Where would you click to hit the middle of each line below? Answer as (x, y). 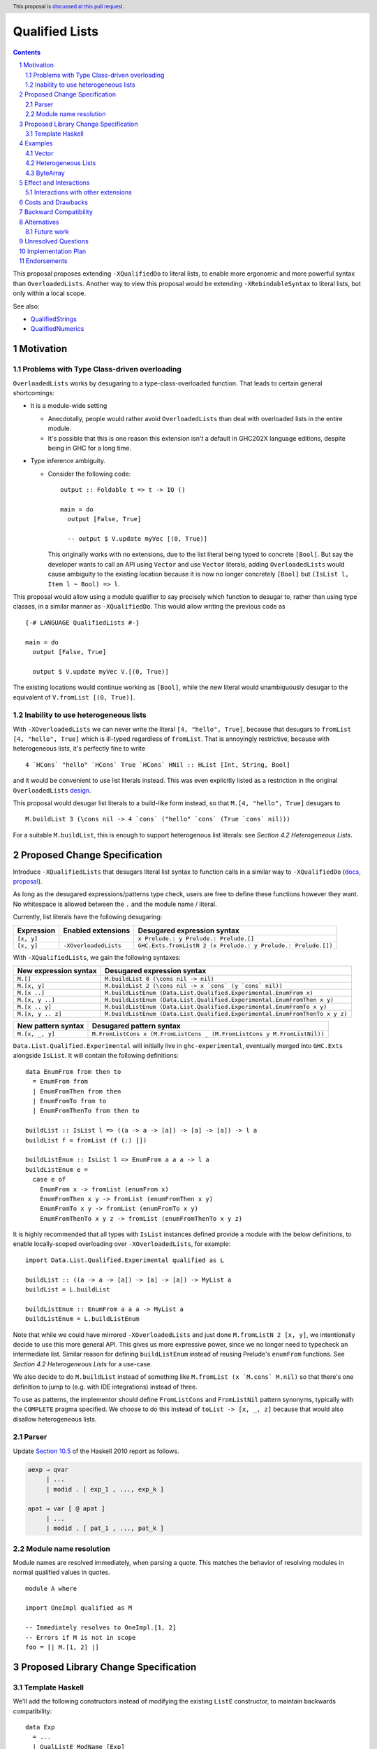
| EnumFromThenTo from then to (86, 1111)
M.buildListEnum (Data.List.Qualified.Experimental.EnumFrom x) (209, 993)
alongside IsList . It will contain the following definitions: (96, 1056)
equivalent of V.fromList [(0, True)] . (74, 697)
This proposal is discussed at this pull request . (69, 6)
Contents (27, 52)
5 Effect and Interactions (54, 183)
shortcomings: (34, 392)
